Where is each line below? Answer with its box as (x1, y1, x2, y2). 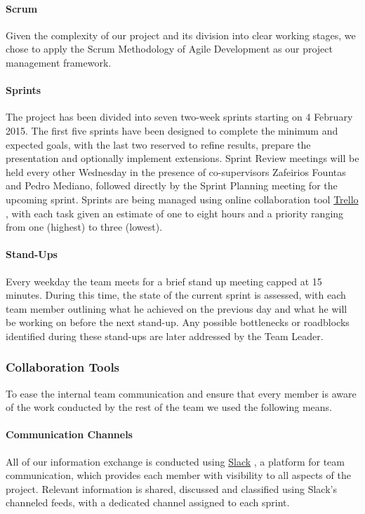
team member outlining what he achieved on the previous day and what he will (6, 301, 347, 316)
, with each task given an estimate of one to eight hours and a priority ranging (6, 205, 344, 220)
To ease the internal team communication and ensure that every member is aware (6, 386, 357, 400)
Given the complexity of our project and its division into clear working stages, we (6, 27, 356, 42)
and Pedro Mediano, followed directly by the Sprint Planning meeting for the (6, 178, 338, 193)
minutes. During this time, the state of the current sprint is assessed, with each (6, 288, 346, 302)
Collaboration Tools (6, 358, 120, 376)
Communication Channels (6, 427, 133, 442)
